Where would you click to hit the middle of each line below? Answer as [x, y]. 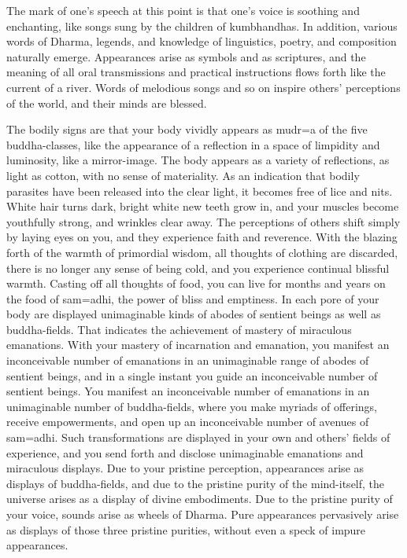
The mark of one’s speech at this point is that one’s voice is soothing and [183, 10]
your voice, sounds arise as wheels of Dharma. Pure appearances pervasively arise [203, 514]
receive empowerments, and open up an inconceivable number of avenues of [188, 422]
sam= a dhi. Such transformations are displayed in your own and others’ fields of [198, 437]
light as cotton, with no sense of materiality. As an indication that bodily [183, 175]
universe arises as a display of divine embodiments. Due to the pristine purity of [200, 499]
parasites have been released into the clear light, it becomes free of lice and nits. [200, 191]
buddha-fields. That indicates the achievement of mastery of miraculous [179, 329]
